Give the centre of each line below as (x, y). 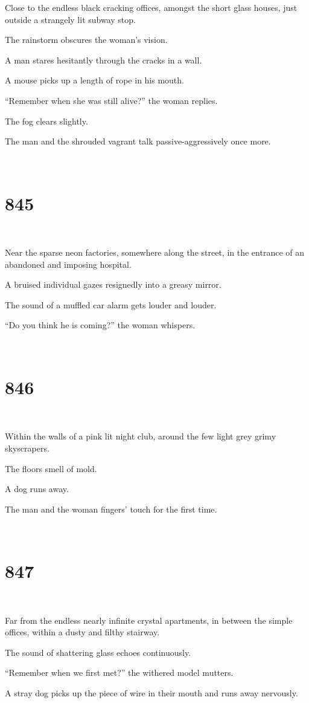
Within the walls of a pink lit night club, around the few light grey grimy (141, 436)
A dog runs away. (37, 489)
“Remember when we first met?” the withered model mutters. (119, 672)
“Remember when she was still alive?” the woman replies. (111, 100)
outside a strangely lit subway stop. (70, 19)
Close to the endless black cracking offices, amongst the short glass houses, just (151, 7)
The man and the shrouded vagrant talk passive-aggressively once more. (138, 141)
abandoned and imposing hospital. (68, 264)
